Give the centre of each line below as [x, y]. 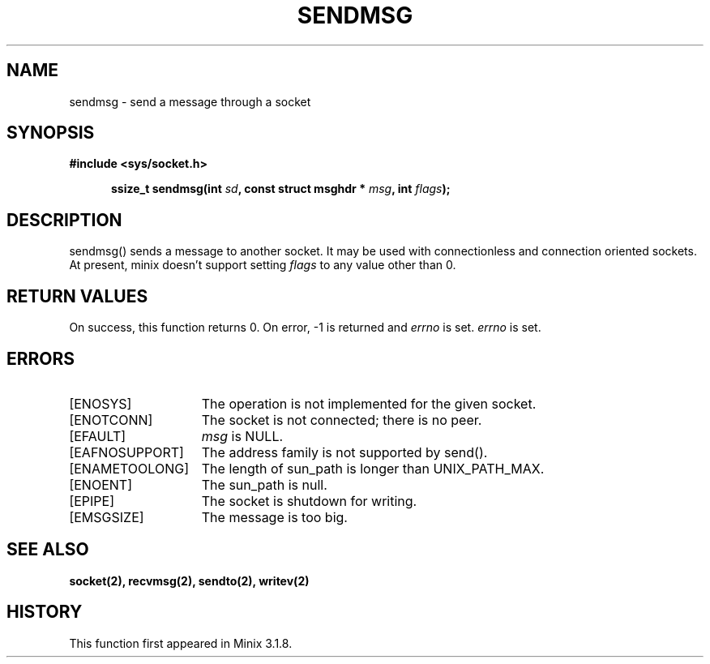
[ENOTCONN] [111, 420]
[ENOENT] [101, 484]
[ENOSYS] [101, 403]
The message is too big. [274, 517]
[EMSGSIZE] [107, 517]
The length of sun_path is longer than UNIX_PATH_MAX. [373, 468]
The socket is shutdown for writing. [309, 501]
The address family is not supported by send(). [344, 452]
